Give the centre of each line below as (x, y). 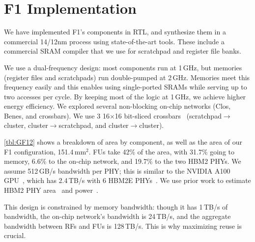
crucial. (15, 235)
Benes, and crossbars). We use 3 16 (57, 115)
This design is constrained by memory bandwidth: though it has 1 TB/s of (116, 206)
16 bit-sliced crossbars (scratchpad (168, 115)
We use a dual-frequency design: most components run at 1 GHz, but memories (123, 67)
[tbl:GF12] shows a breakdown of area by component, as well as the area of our (123, 142)
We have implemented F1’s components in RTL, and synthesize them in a (115, 32)
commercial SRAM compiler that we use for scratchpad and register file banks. (123, 51)
